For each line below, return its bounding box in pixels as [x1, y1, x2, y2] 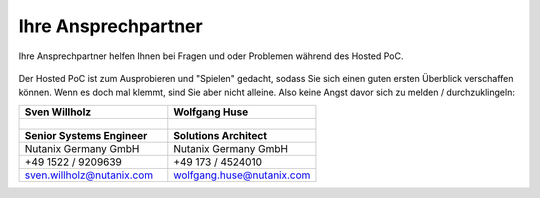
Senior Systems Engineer [24, 128, 148, 142]
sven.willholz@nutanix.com [24, 168, 154, 182]
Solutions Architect [173, 128, 267, 142]
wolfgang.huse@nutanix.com [173, 168, 311, 182]
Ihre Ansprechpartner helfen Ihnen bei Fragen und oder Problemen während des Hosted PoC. [18, 50, 404, 62]
